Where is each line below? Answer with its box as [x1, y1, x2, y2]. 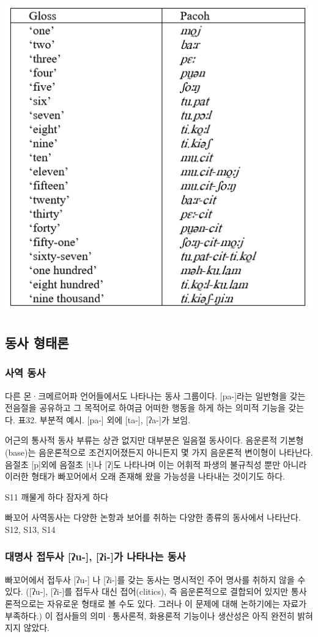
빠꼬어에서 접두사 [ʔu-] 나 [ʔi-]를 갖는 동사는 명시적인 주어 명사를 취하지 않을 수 [5, 573, 306, 586]
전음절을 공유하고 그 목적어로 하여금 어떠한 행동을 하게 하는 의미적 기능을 [5, 401, 286, 414]
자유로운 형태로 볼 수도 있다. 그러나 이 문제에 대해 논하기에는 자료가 [47, 597, 307, 609]
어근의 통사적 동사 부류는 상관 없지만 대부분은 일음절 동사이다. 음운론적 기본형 [5, 434, 304, 447]
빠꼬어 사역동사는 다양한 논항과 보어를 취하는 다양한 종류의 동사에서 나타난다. [5, 511, 301, 524]
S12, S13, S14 [5, 522, 56, 535]
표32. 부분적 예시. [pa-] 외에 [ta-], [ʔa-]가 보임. [18, 413, 191, 426]
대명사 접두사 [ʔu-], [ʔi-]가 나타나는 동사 [5, 549, 186, 564]
